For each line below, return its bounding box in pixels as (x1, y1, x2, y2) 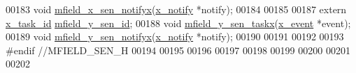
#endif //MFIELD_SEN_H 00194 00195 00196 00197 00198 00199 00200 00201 (6, 42, 350, 57)
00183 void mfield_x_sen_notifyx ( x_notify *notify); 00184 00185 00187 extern (6, 2, 347, 16)
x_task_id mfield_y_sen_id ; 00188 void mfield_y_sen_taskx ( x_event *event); (6, 15, 351, 30)
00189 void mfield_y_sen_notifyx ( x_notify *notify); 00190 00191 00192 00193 (6, 29, 344, 44)
